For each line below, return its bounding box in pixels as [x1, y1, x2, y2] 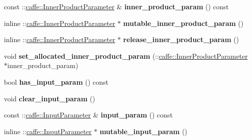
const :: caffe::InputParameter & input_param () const [4, 110, 173, 120]
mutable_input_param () [100, 126, 188, 136]
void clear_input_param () [4, 93, 95, 103]
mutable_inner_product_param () [123, 18, 244, 28]
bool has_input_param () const [4, 76, 108, 87]
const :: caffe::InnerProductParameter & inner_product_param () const [4, 1, 229, 11]
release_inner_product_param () [123, 34, 239, 45]
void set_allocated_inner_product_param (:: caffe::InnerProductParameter [4, 50, 248, 61]
